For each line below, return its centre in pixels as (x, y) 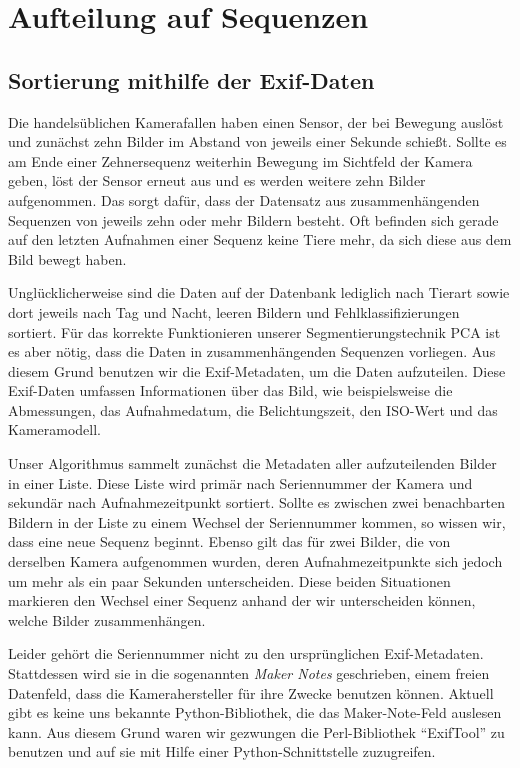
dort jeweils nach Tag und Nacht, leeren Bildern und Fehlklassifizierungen (234, 311)
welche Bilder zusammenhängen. (107, 619)
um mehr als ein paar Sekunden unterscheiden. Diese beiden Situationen (229, 580)
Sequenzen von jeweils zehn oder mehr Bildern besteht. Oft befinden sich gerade (253, 219)
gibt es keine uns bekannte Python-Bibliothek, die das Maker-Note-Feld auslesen (255, 712)
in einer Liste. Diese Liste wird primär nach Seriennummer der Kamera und (240, 482)
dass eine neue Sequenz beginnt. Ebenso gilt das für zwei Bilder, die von (229, 541)
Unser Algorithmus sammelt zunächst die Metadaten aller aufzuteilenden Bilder (252, 463)
